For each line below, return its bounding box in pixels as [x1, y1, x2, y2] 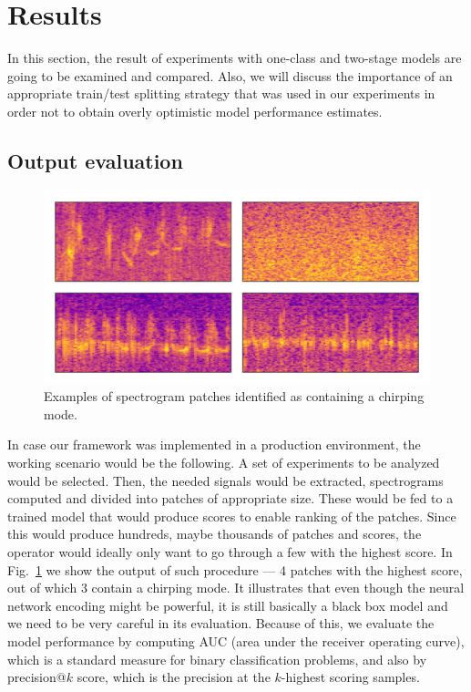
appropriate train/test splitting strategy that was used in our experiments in [7, 84, 435, 103]
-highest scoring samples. [281, 667, 420, 687]
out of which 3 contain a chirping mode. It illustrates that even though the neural [7, 578, 465, 597]
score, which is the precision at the [77, 667, 271, 687]
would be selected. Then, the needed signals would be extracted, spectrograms [7, 470, 444, 490]
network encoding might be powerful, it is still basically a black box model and [7, 595, 448, 615]
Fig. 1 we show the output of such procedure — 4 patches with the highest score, [7, 560, 463, 579]
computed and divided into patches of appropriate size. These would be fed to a [7, 489, 454, 508]
